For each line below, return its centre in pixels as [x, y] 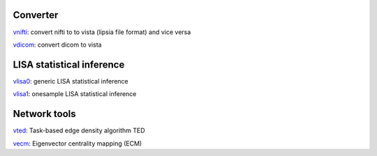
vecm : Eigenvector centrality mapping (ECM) [77, 143]
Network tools [44, 114]
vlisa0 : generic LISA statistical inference [71, 81]
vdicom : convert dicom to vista [57, 45]
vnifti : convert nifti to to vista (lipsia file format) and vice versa [102, 32]
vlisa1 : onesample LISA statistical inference [75, 94]
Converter [36, 15]
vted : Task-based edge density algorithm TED [79, 131]
